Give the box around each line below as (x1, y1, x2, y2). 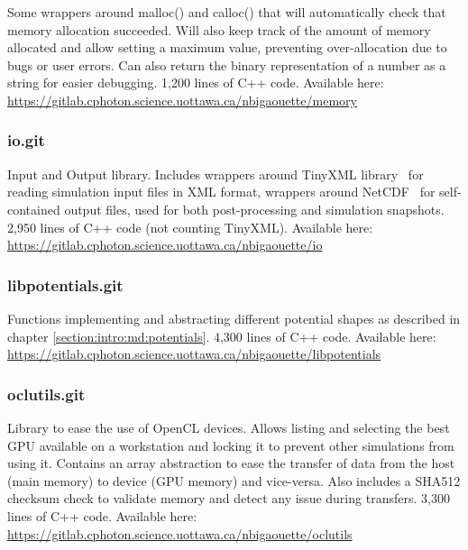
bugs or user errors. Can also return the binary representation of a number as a (7, 55, 446, 74)
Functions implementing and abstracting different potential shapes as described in (7, 308, 461, 327)
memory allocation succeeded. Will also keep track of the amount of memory (7, 20, 431, 39)
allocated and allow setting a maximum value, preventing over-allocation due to (7, 38, 447, 57)
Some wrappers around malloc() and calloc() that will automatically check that (7, 3, 446, 21)
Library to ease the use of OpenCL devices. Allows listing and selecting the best (7, 417, 450, 436)
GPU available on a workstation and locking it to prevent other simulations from (7, 435, 454, 454)
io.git (7, 129, 45, 151)
